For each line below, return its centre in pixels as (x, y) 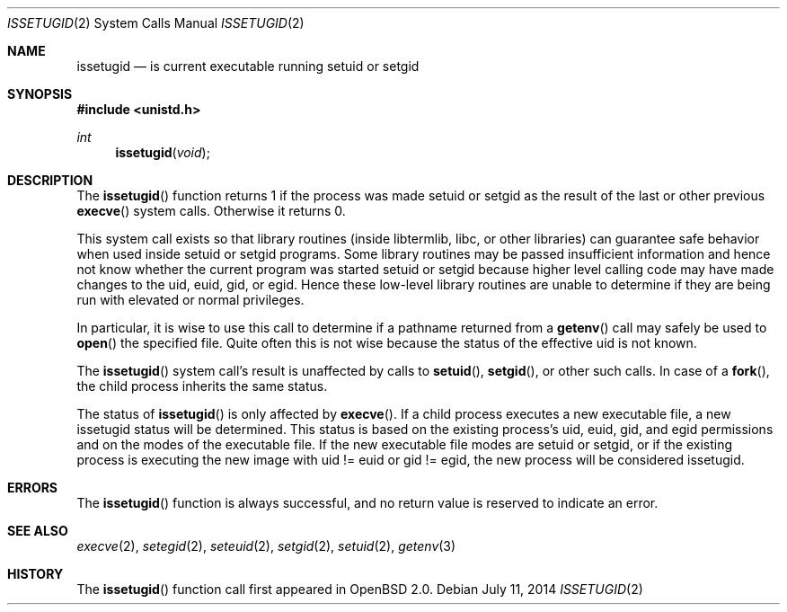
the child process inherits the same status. (202, 386)
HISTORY (35, 574)
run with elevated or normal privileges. (190, 300)
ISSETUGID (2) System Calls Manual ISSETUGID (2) (156, 23)
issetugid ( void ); (163, 152)
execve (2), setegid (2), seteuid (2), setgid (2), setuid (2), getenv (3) (266, 546)
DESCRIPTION (50, 180)
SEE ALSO (38, 531)
